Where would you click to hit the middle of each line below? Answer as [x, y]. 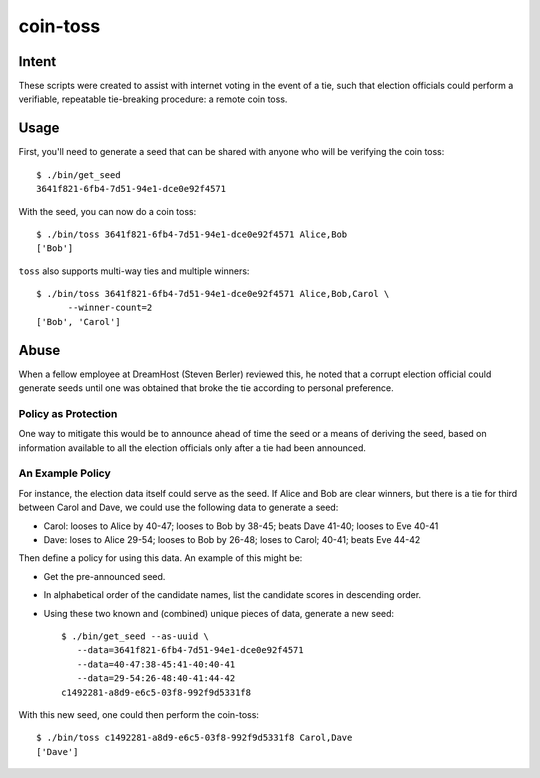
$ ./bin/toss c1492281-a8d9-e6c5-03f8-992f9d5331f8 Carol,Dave [194, 738]
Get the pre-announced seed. [104, 576]
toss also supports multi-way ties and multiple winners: [134, 271]
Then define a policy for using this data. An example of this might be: [160, 558]
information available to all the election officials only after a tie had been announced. [192, 447]
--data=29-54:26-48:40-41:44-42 [156, 678]
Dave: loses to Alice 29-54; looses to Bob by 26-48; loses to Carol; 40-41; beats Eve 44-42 [232, 540]
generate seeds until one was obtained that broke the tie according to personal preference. [206, 388]
